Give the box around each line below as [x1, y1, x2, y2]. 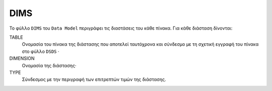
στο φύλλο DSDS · [22, 48, 59, 54]
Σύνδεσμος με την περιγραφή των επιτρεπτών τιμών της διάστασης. [22, 76, 166, 82]
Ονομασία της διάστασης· [22, 62, 77, 68]
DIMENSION [9, 55, 35, 61]
